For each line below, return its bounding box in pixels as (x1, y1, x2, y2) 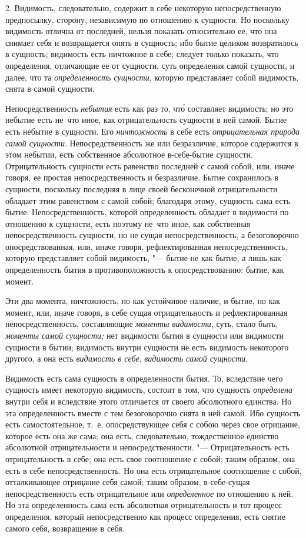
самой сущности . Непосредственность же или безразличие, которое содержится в (5, 136, 298, 149)
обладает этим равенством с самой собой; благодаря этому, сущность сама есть (5, 194, 290, 206)
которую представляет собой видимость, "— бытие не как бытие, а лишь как (5, 252, 281, 264)
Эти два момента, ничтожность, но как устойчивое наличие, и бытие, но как (5, 295, 281, 307)
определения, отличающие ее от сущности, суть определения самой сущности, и (5, 59, 295, 71)
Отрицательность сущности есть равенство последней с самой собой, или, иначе (5, 159, 295, 172)
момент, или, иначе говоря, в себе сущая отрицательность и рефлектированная (5, 306, 288, 318)
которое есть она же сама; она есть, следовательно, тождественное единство (5, 429, 279, 442)
